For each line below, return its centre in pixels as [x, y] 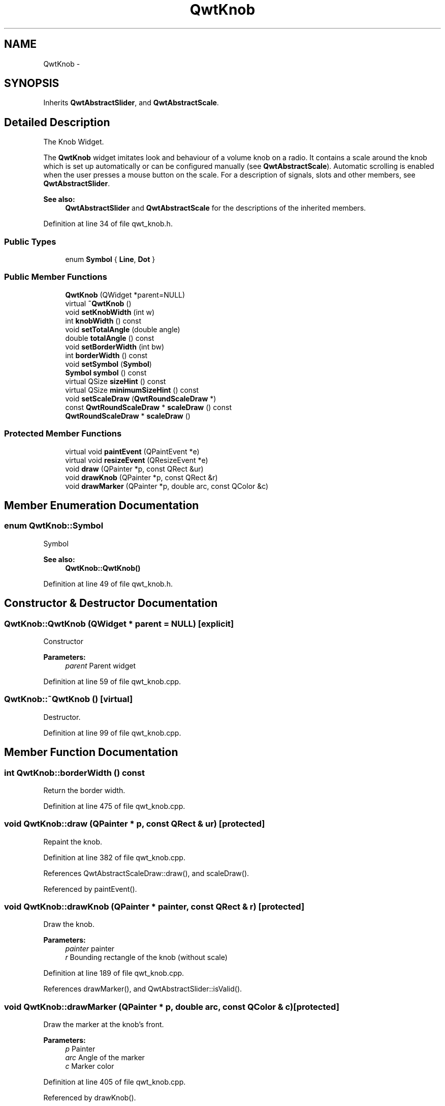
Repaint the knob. [73, 841]
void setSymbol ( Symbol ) [108, 364]
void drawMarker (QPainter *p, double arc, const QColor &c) [167, 486]
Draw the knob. [69, 924]
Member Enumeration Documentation [102, 505]
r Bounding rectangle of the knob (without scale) [146, 957]
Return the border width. [84, 790]
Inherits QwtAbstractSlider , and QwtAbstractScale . [131, 103]
